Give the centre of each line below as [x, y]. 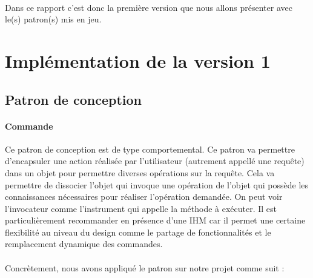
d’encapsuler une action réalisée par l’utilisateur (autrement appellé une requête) [155, 161]
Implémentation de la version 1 [138, 60]
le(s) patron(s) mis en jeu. [53, 19]
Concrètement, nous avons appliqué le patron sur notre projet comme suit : [145, 267]
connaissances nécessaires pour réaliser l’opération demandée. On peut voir [144, 197]
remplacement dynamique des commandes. [84, 244]
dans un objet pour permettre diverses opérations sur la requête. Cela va [140, 172]
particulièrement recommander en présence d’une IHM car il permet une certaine [155, 220]
